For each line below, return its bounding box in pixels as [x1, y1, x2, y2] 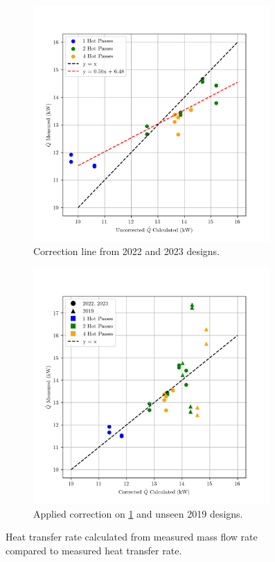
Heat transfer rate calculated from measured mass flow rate [6, 529, 258, 544]
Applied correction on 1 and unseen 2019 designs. [33, 506, 243, 520]
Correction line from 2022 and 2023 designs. [33, 244, 220, 258]
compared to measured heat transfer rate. [6, 543, 182, 558]
